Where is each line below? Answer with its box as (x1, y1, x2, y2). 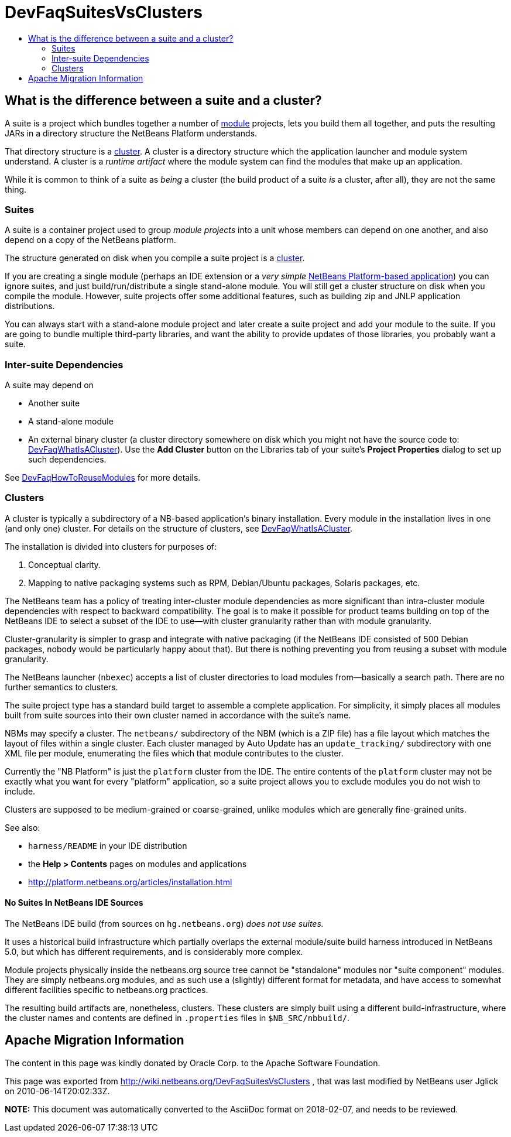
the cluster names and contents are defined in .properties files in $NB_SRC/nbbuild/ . (5, 1013, 350, 1023)
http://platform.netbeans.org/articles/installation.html (28, 876, 232, 887)
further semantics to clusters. (5, 681, 118, 692)
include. (5, 786, 36, 796)
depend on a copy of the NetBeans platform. (5, 235, 176, 245)
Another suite (28, 398, 80, 409)
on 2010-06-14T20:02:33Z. (5, 1085, 110, 1096)
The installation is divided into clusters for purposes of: (5, 541, 217, 552)
